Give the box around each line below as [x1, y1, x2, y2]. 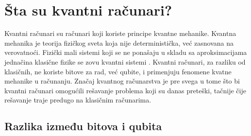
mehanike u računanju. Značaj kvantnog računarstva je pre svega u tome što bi [4, 76, 240, 86]
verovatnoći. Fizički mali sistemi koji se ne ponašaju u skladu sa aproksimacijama [4, 47, 247, 57]
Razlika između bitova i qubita [4, 119, 162, 134]
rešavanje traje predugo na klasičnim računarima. [4, 95, 151, 105]
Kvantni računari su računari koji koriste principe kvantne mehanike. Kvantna [4, 28, 236, 38]
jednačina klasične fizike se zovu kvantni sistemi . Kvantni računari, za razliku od [4, 56, 246, 67]
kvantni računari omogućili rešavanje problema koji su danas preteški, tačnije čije [4, 85, 246, 95]
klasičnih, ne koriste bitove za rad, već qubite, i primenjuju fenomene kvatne [4, 66, 232, 76]
